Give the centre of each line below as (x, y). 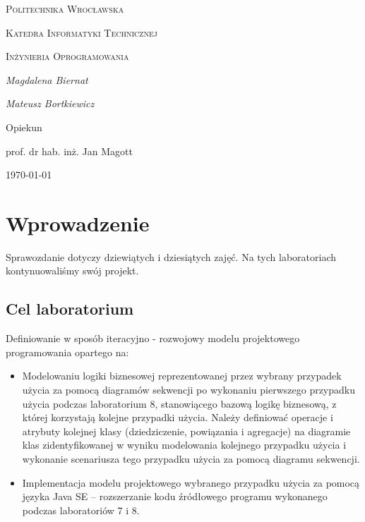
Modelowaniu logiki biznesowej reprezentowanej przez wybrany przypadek (182, 376)
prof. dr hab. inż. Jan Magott (69, 151)
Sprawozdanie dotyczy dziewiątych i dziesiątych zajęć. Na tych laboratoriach (171, 256)
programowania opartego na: (67, 352)
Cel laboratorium (70, 309)
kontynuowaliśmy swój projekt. (72, 271)
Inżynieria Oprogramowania (67, 56)
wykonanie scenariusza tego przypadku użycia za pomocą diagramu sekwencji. (191, 459)
